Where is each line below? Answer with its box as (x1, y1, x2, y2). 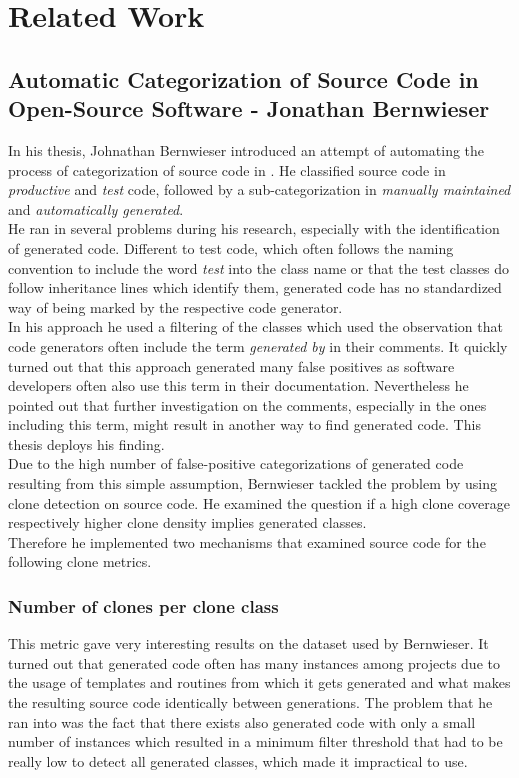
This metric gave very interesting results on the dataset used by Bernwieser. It (8, 633, 489, 654)
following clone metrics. (8, 551, 152, 572)
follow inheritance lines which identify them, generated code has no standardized (8, 277, 502, 298)
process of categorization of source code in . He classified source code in (8, 159, 446, 180)
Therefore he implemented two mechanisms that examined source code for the (8, 531, 486, 552)
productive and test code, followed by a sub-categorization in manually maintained (8, 179, 511, 200)
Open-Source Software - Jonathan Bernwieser (8, 93, 490, 124)
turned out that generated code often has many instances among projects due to (8, 652, 500, 673)
